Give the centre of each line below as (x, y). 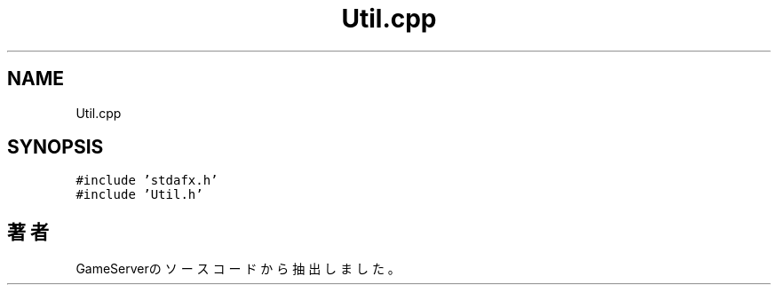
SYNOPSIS (56, 147)
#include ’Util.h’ (139, 195)
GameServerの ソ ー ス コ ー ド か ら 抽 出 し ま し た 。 (238, 269)
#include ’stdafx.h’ (147, 181)
